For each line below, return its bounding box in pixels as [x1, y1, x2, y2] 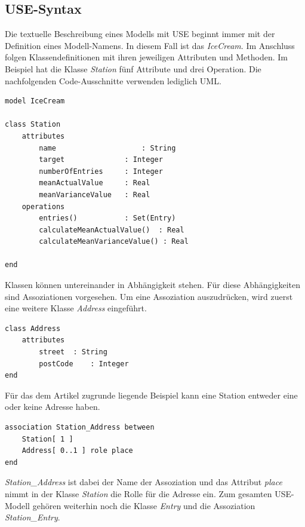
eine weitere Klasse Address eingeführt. [5, 302, 147, 314]
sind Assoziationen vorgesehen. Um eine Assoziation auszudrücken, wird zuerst [5, 290, 293, 302]
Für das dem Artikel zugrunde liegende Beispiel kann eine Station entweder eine [5, 388, 298, 401]
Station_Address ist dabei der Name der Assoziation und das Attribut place [5, 476, 282, 488]
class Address [5, 324, 61, 333]
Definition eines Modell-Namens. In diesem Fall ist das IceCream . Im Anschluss [5, 39, 295, 51]
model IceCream [5, 97, 65, 106]
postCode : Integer [39, 359, 129, 368]
